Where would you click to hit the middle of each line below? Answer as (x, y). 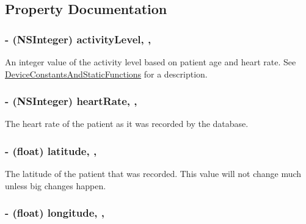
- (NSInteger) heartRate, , (71, 101)
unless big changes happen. (56, 185)
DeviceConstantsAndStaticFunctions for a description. (106, 74)
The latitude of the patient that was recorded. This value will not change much (153, 174)
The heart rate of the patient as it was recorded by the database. (127, 124)
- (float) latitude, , (51, 150)
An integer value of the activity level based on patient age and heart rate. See (151, 62)
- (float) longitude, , (55, 213)
